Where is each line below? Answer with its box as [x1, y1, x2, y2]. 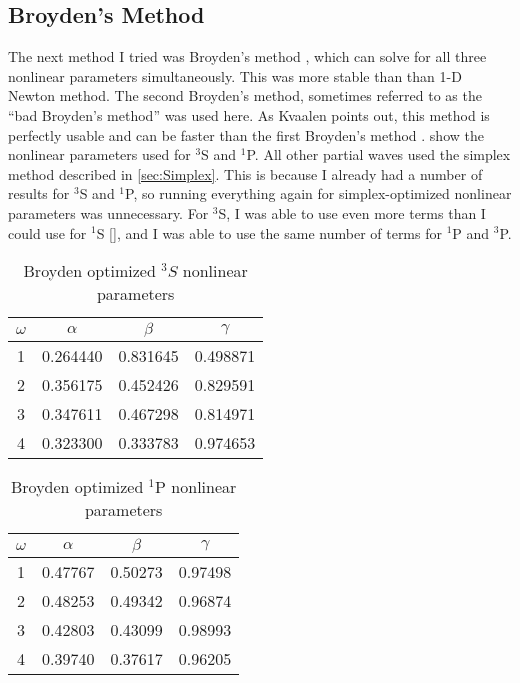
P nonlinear [155, 475, 237, 499]
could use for [8, 222, 87, 243]
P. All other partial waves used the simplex [246, 144, 511, 165]
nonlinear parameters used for [8, 144, 191, 165]
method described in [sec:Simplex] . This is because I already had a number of [8, 163, 483, 184]
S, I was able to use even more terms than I [218, 202, 486, 223]
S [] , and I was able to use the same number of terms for [96, 222, 442, 243]
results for [8, 183, 70, 204]
